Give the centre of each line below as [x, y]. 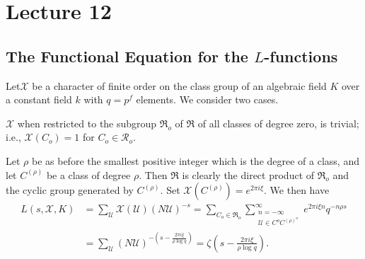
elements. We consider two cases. [207, 99]
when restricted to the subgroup [87, 123]
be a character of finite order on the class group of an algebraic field [179, 85]
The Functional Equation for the [127, 56]
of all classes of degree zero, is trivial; [278, 123]
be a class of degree [88, 174]
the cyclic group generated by [70, 190]
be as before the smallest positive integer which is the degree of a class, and [195, 160]
